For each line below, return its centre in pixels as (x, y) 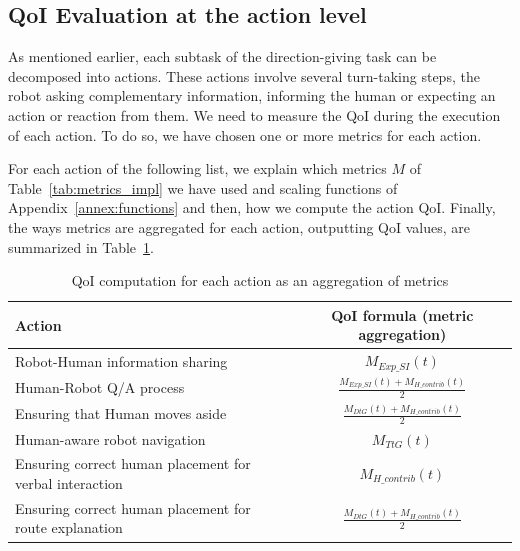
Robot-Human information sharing (121, 360)
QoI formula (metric (402, 314)
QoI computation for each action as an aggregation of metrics (260, 280)
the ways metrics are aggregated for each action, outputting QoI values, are (239, 226)
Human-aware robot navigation (110, 438)
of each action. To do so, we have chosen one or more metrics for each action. (245, 134)
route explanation (69, 527)
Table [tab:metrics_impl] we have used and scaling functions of (203, 187)
